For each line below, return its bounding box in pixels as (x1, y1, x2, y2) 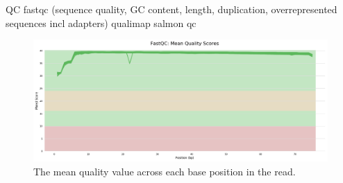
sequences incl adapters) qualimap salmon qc (6, 15, 196, 30)
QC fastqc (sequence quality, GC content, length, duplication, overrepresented (6, 2, 337, 16)
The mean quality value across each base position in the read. (33, 164, 296, 178)
